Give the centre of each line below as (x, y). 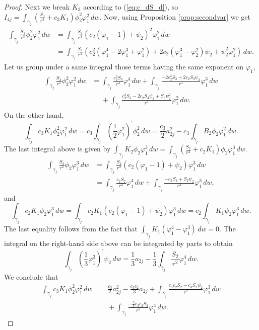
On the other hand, (34, 115)
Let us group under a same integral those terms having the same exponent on (124, 67)
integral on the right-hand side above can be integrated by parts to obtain (118, 243)
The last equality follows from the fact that (71, 229)
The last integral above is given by (57, 149)
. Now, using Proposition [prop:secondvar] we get (175, 16)
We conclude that (31, 276)
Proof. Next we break (37, 7)
